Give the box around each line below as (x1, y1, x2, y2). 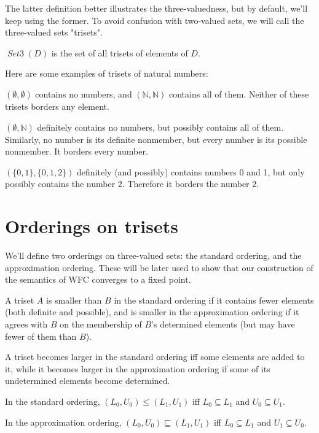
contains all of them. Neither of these (168, 87, 309, 100)
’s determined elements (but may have (151, 318, 295, 331)
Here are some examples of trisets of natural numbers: (5, 67, 208, 80)
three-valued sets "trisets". (5, 26, 103, 39)
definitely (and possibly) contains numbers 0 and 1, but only (77, 165, 305, 178)
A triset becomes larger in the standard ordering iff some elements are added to (5, 350, 305, 363)
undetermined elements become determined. (5, 374, 170, 387)
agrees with (5, 318, 48, 331)
